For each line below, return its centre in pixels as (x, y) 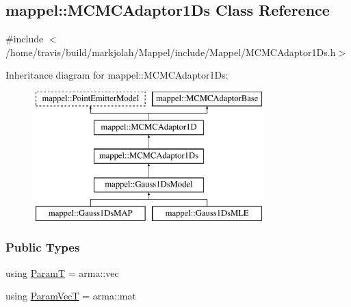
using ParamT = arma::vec (62, 272)
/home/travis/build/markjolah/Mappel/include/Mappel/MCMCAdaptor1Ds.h (171, 52)
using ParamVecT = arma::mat (71, 296)
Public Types (43, 247)
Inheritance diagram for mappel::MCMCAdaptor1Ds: (117, 75)
